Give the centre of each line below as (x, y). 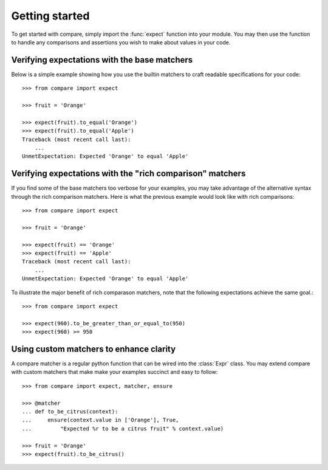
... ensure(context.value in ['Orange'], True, (101, 420)
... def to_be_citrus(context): (70, 411)
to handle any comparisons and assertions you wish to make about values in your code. (121, 42)
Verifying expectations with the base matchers (102, 60)
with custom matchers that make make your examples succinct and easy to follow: (114, 372)
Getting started (50, 16)
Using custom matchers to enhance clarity (94, 349)
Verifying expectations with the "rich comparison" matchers (128, 174)
